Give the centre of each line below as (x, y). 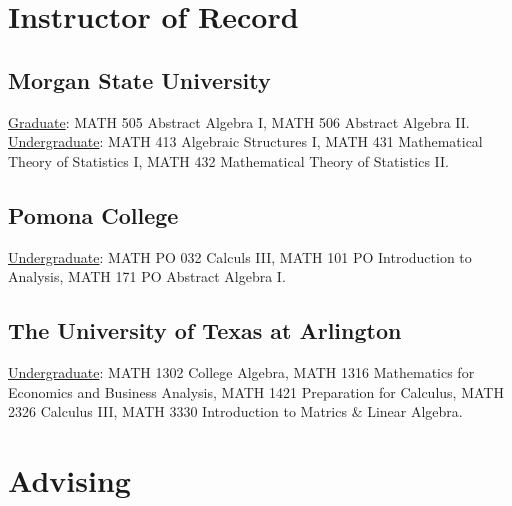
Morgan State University (139, 79)
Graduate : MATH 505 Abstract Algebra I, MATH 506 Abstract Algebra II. (239, 121)
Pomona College (93, 214)
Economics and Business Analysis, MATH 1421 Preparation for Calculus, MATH (256, 391)
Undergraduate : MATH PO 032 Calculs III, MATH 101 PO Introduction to (240, 256)
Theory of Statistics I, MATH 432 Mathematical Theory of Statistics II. (228, 160)
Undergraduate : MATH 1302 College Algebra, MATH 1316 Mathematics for (241, 371)
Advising (69, 479)
